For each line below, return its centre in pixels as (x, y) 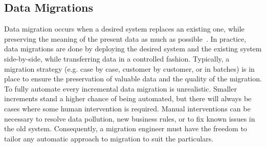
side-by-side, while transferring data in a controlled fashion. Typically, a (117, 58)
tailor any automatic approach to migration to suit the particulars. (109, 138)
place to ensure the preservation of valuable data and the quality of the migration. (133, 79)
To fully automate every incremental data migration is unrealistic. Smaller (120, 88)
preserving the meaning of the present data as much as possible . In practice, (125, 38)
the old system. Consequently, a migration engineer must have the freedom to (126, 128)
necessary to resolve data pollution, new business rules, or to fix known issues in (130, 118)
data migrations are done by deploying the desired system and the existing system (133, 49)
